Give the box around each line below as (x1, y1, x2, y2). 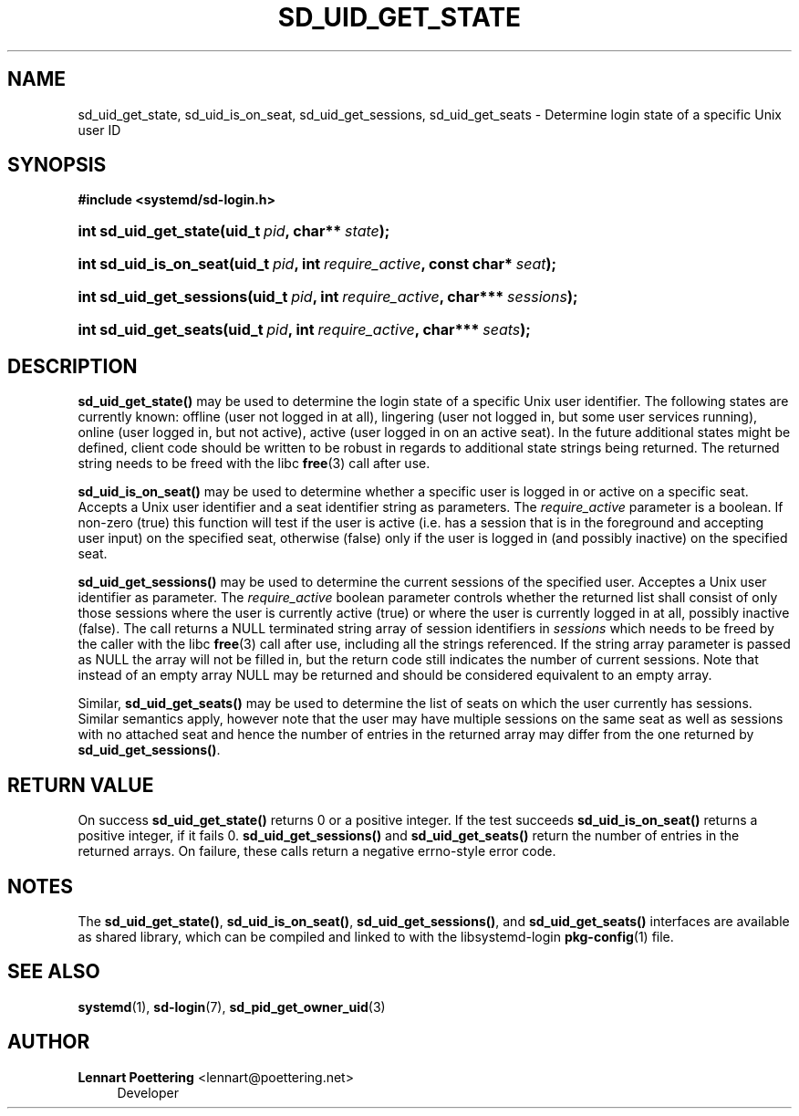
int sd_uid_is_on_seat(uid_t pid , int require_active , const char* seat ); (78, 255, 556, 274)
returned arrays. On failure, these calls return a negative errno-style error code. (78, 843, 556, 860)
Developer (117, 1084, 179, 1100)
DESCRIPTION (7, 354, 138, 378)
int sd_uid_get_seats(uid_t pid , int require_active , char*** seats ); (78, 320, 531, 339)
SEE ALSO (7, 960, 100, 984)
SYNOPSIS (7, 153, 107, 177)
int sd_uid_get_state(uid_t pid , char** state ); (78, 222, 390, 241)
